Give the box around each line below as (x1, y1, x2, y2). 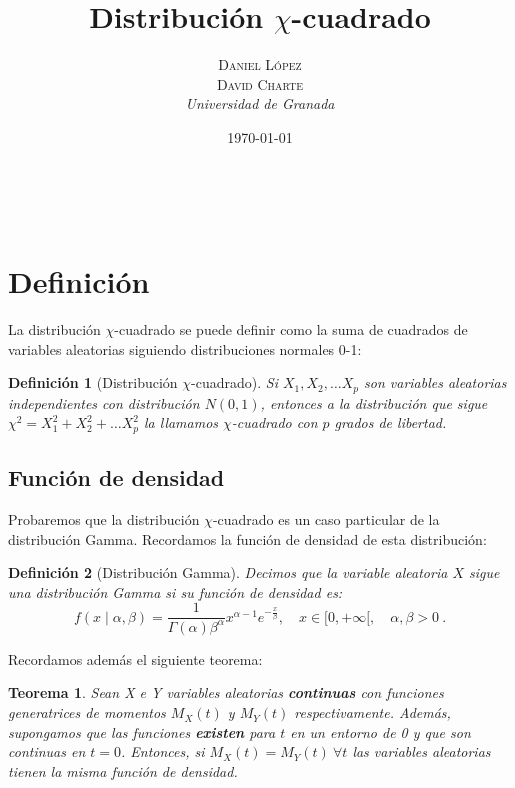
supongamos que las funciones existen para (8, 721, 276, 742)
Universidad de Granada (185, 93, 335, 114)
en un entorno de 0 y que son (290, 721, 471, 742)
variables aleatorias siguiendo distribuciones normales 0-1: (8, 338, 362, 359)
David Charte (216, 73, 304, 94)
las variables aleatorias (352, 741, 491, 762)
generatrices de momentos (8, 702, 166, 723)
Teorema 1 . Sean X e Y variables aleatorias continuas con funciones (8, 682, 444, 703)
